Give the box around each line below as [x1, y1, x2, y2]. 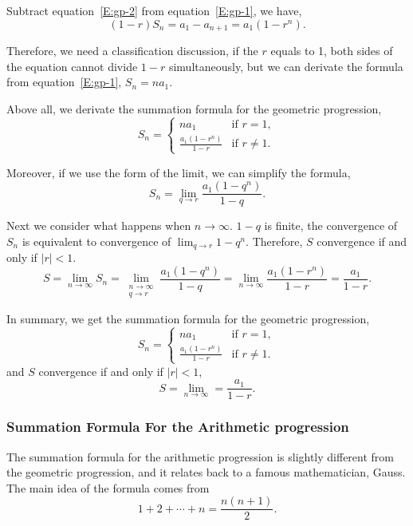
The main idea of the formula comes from [6, 479, 210, 496]
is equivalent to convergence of [22, 232, 171, 249]
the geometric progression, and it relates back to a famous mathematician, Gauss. [6, 464, 406, 481]
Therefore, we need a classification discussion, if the [6, 42, 258, 59]
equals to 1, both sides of [270, 42, 393, 59]
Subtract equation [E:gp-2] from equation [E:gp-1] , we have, [6, 2, 302, 18]
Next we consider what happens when [6, 217, 191, 234]
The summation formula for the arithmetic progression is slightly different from [6, 448, 394, 465]
